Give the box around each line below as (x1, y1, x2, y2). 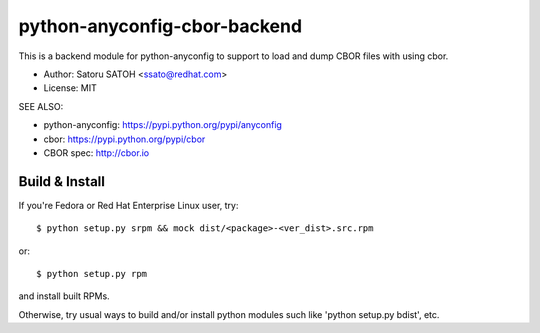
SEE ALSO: (18, 100, 64, 112)
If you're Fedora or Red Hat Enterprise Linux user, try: (18, 199, 239, 211)
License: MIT (43, 82, 97, 94)
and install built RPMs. (18, 290, 110, 302)
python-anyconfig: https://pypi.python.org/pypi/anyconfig (43, 119, 282, 131)
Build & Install (18, 173, 105, 190)
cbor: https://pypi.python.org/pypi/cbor (43, 133, 206, 145)
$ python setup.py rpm (36, 268, 148, 279)
